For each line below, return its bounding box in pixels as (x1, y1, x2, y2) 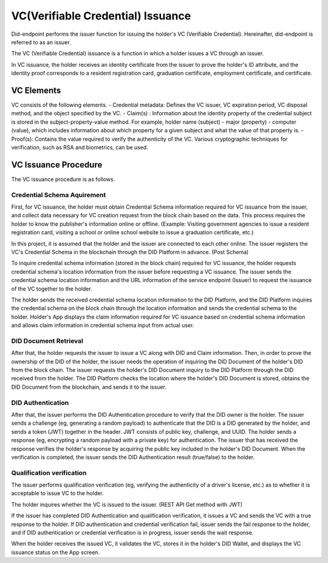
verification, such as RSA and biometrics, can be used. (11, 143, 148, 151)
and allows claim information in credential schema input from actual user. (11, 322, 194, 329)
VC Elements (11, 85, 61, 95)
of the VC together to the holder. (11, 285, 92, 292)
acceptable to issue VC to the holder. (11, 490, 104, 497)
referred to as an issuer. (11, 38, 71, 46)
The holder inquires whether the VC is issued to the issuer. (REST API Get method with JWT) (11, 501, 243, 508)
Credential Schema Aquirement (11, 190, 106, 199)
